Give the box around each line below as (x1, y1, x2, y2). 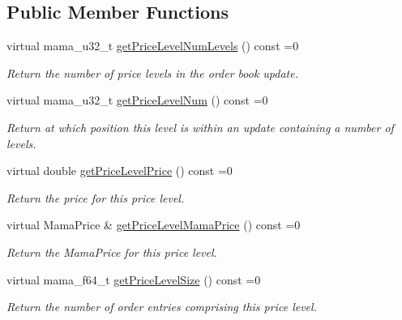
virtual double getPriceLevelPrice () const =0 (6, 162, 233, 179)
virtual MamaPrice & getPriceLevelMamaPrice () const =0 (6, 216, 301, 233)
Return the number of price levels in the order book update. (6, 64, 299, 81)
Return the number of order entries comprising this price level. (6, 298, 317, 315)
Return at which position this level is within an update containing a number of (6, 118, 394, 135)
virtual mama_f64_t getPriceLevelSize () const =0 (6, 271, 261, 288)
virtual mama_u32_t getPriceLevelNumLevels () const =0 (6, 37, 299, 54)
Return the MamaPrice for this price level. (6, 243, 217, 260)
